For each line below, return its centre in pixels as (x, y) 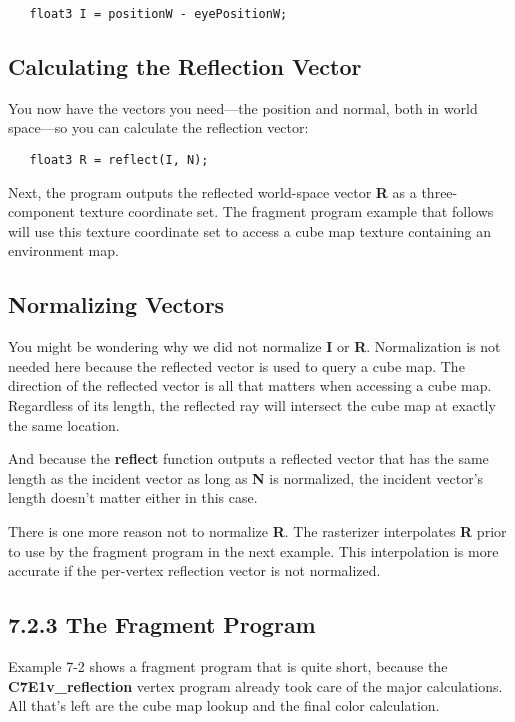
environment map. (63, 250)
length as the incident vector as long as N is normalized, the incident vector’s (246, 477)
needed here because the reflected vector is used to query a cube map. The (236, 365)
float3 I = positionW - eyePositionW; (158, 14)
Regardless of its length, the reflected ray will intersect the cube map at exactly (252, 405)
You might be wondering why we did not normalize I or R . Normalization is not (254, 346)
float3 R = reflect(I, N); (119, 160)
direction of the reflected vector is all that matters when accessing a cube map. (250, 385)
